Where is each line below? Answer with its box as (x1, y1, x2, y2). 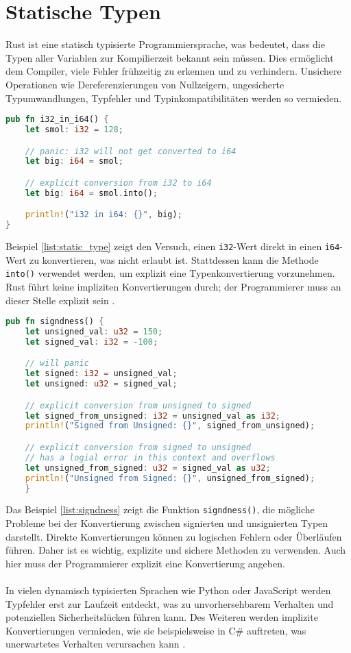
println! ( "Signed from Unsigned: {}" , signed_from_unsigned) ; (25, 421, 315, 431)
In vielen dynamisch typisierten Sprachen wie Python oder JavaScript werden (5, 583, 331, 597)
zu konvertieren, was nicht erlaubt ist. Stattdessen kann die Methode (29, 252, 319, 267)
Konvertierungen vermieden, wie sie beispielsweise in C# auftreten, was (5, 623, 306, 637)
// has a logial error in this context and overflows (25, 452, 276, 463)
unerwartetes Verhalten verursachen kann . (5, 637, 186, 651)
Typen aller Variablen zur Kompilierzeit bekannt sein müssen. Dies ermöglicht (5, 50, 334, 64)
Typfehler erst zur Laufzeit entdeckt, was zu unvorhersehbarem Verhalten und (5, 596, 334, 611)
